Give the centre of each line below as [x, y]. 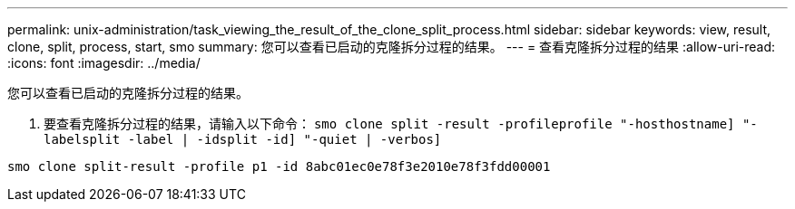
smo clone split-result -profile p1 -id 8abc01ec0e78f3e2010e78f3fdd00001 [279, 166]
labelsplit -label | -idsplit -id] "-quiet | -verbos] [243, 139]
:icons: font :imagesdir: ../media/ [104, 63]
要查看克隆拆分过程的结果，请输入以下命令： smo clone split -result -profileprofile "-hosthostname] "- [401, 123]
